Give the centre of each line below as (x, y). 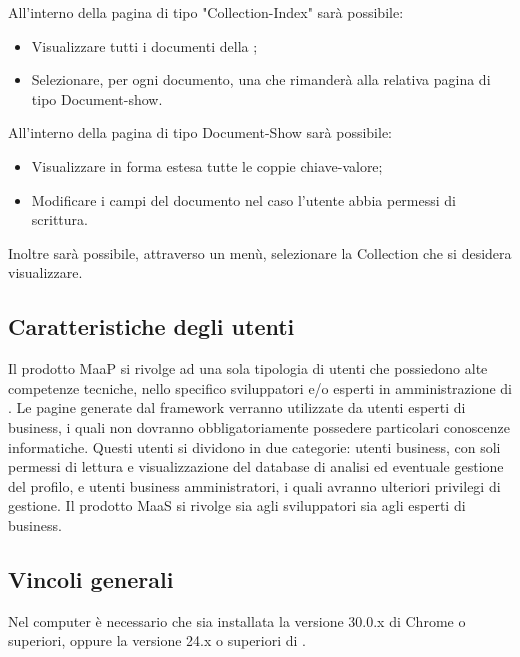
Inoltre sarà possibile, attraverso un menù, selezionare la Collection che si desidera (260, 252)
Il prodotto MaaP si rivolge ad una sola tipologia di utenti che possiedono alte (248, 368)
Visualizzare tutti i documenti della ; (144, 45)
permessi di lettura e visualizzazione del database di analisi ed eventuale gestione (256, 466)
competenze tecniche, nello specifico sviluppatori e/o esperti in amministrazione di (260, 387)
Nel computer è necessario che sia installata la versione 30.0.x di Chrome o (237, 620)
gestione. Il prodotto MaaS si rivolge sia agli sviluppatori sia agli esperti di (237, 505)
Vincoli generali (91, 578)
